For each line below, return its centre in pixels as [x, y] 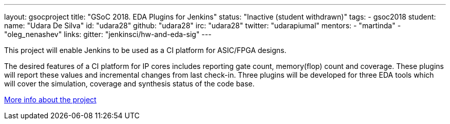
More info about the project [50, 100]
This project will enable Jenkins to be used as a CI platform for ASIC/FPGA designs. [145, 50]
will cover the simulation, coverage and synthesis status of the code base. [129, 84]
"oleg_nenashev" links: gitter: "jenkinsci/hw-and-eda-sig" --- [108, 34]
